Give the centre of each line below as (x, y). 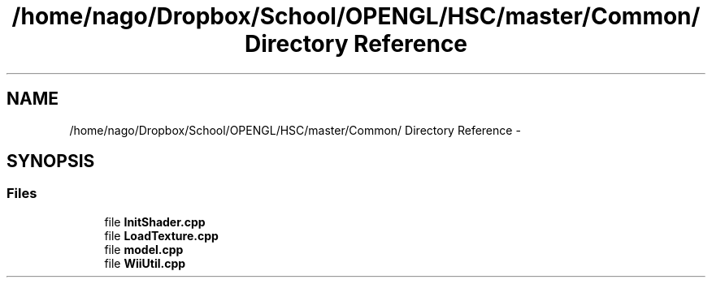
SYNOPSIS (51, 161)
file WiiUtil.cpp (145, 263)
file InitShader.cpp (155, 222)
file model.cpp (144, 249)
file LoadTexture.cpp (161, 235)
